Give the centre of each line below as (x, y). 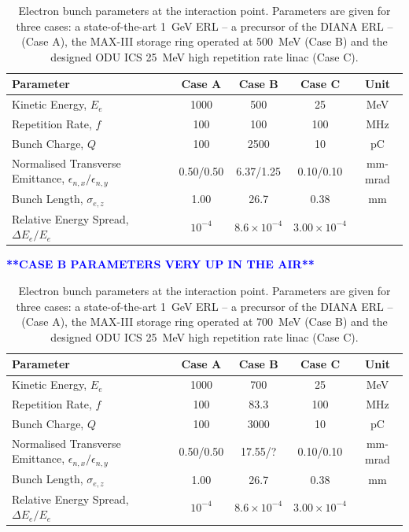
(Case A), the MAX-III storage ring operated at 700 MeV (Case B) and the (204, 321)
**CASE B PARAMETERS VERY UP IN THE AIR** (160, 264)
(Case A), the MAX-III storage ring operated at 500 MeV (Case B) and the (204, 41)
